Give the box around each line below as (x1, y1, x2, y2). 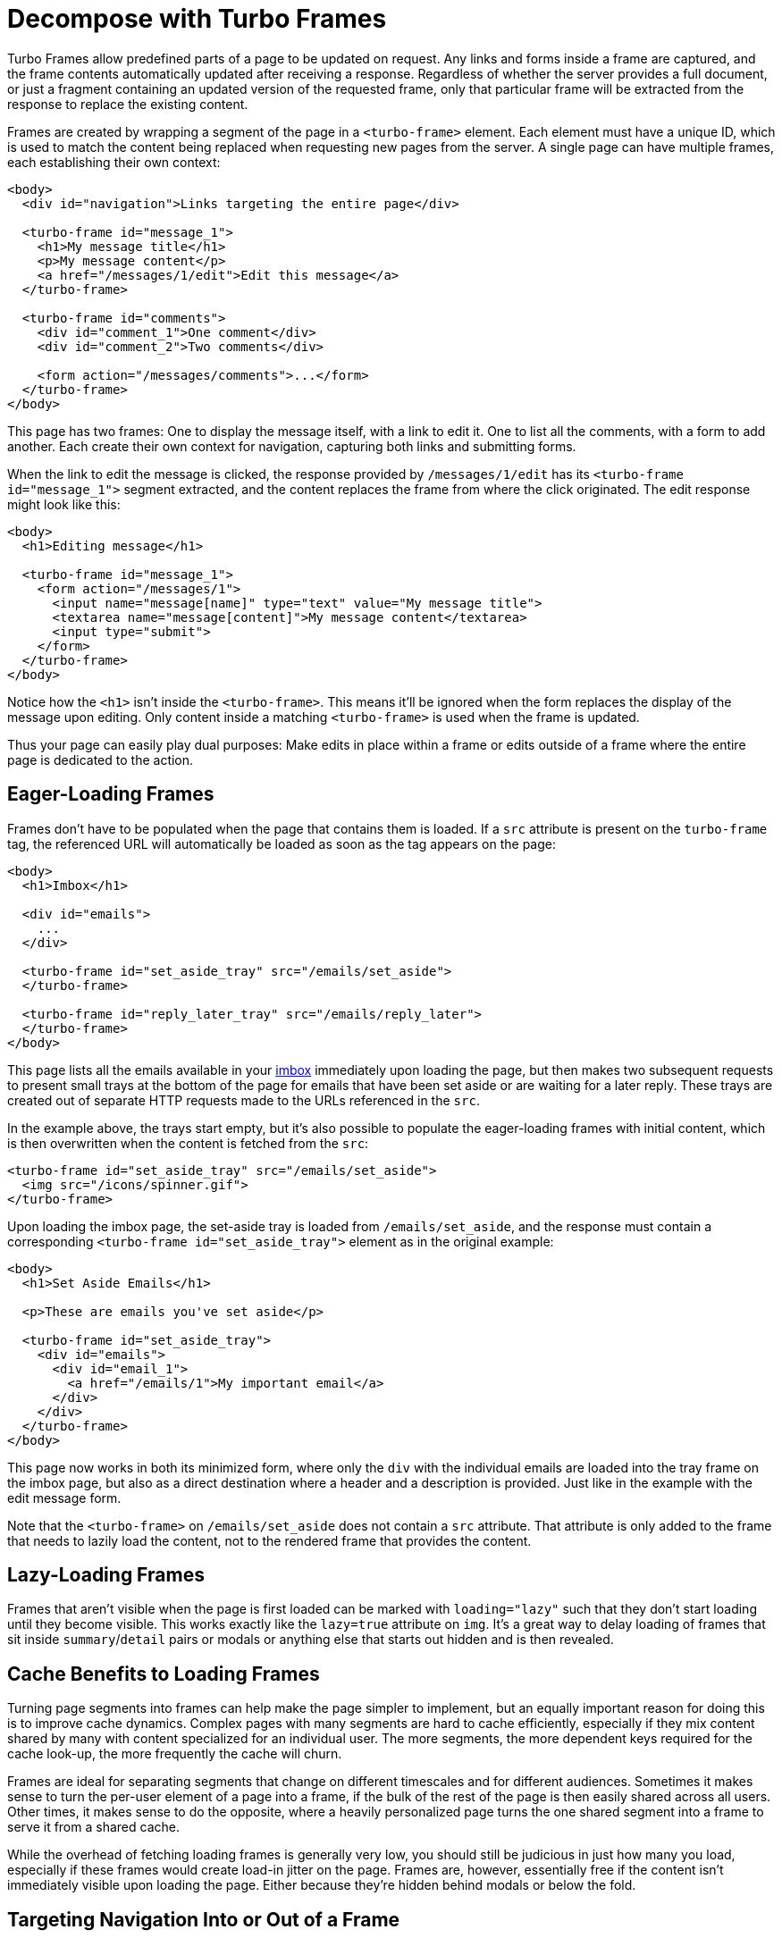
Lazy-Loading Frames (7, 1564, 205, 1587)
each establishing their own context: (7, 154, 221, 170)
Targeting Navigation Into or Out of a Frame (7, 1908, 400, 1931)
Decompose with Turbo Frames (7, 4, 387, 34)
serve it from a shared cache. (7, 1819, 180, 1835)
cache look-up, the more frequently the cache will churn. (7, 1746, 342, 1762)
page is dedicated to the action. (7, 751, 194, 768)
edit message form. (7, 1489, 122, 1506)
